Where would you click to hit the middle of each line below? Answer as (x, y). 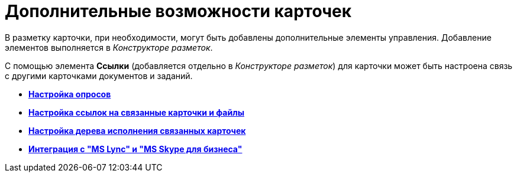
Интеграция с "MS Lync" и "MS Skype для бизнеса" (135, 149)
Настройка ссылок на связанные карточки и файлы (136, 112)
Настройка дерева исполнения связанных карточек (137, 130)
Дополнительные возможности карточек (178, 11)
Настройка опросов (70, 94)
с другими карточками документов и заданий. (99, 76)
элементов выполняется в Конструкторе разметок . (109, 47)
